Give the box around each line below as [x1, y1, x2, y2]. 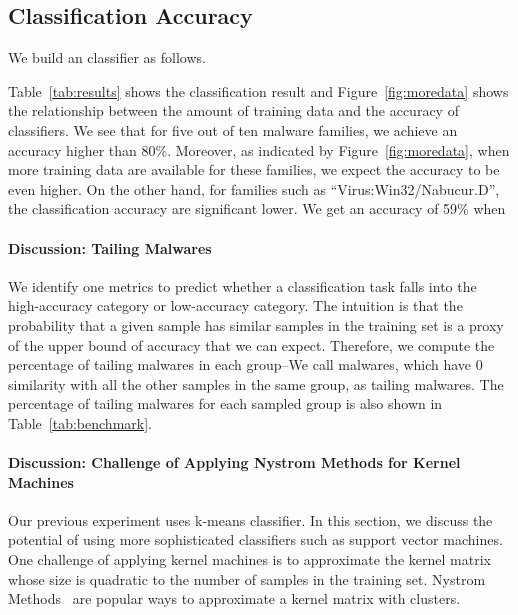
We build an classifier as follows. [8, 47, 206, 68]
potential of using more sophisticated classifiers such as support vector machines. [8, 529, 503, 550]
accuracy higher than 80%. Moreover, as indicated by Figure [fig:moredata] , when [8, 139, 510, 160]
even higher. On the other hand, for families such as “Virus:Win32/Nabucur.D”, [8, 178, 500, 199]
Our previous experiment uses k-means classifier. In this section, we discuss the [8, 509, 493, 530]
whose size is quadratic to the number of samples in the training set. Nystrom [8, 568, 486, 589]
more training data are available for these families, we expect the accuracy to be [8, 159, 500, 180]
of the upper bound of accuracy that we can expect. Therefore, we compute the [8, 334, 495, 355]
